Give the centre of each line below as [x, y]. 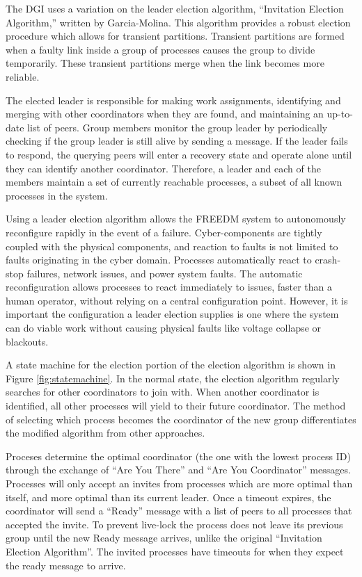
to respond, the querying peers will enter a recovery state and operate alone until [179, 154]
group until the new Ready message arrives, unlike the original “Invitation [164, 538]
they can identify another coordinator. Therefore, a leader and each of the [163, 168]
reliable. [23, 76]
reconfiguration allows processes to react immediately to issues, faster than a [169, 287]
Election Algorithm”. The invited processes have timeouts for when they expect [175, 551]
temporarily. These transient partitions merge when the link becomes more [165, 63]
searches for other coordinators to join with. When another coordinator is [163, 392]
